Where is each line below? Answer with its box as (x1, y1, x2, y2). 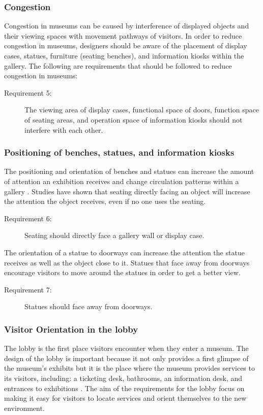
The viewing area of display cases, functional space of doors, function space (24, 104, 259, 115)
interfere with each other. (24, 124, 103, 135)
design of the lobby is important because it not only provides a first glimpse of (4, 352, 249, 363)
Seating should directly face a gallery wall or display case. (24, 230, 204, 241)
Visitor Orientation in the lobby (4, 322, 138, 335)
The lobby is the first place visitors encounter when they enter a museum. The (4, 343, 249, 353)
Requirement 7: (4, 284, 52, 294)
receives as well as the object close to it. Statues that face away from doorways (4, 257, 250, 268)
